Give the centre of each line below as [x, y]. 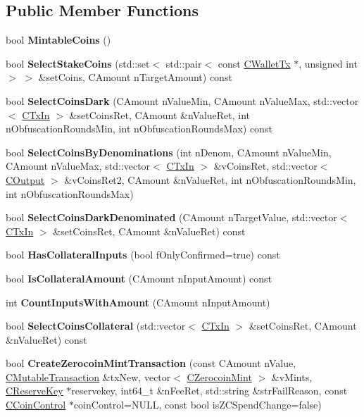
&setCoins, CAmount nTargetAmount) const [135, 77]
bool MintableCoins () [58, 40]
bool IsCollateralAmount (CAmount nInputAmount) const [139, 278]
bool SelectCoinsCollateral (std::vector [96, 326]
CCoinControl [36, 405]
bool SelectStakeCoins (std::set [78, 63]
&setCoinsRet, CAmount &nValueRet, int [160, 114]
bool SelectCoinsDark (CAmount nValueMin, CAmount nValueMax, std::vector [182, 100]
